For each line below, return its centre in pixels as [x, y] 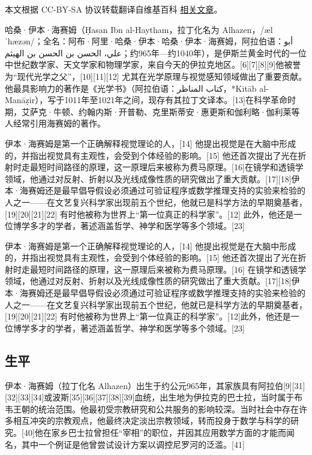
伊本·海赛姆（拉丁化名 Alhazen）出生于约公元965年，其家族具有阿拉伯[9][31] [155, 385]
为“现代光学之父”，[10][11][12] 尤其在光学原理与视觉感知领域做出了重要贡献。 [156, 76]
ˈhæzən [18, 41]
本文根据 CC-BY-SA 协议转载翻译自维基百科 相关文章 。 [114, 9]
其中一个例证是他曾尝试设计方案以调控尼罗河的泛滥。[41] [133, 444]
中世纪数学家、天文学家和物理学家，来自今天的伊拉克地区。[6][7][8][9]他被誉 [153, 64]
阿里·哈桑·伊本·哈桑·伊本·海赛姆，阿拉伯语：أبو [192, 41]
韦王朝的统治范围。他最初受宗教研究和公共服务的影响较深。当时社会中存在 [152, 409]
